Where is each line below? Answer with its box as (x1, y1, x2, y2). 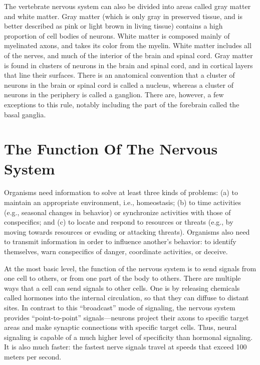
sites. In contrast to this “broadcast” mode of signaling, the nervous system (4, 302, 235, 312)
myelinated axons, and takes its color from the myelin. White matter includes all (4, 40, 251, 51)
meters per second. (4, 351, 62, 361)
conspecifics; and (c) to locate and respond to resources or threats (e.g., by (4, 217, 233, 227)
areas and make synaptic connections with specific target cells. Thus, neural (4, 322, 237, 332)
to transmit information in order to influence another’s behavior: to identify (4, 236, 236, 247)
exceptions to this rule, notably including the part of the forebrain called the (4, 99, 239, 109)
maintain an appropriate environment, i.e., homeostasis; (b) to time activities (4, 197, 241, 208)
